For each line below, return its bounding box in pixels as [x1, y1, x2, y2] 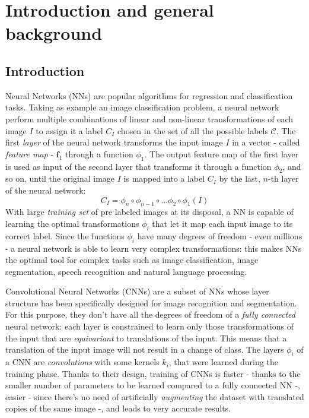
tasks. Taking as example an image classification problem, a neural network [5, 101, 279, 113]
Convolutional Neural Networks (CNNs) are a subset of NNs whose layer [5, 285, 269, 297]
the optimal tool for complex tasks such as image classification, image [5, 254, 259, 266]
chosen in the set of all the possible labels [117, 124, 268, 137]
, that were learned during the [168, 356, 278, 368]
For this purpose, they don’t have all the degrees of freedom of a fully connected [5, 308, 296, 321]
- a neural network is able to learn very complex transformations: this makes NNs [5, 242, 302, 254]
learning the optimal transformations [5, 217, 139, 229]
